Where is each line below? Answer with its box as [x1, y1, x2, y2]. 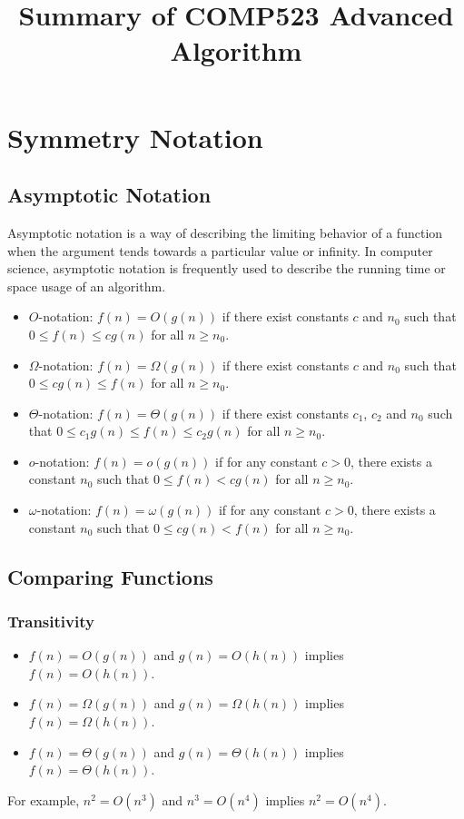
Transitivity [7, 609, 94, 632]
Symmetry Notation [7, 118, 263, 155]
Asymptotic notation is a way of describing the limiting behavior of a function [7, 222, 443, 242]
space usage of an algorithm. [7, 276, 166, 295]
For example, [7, 790, 80, 809]
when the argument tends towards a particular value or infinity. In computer [7, 241, 433, 260]
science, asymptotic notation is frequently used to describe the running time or [7, 259, 446, 278]
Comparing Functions [7, 562, 213, 590]
